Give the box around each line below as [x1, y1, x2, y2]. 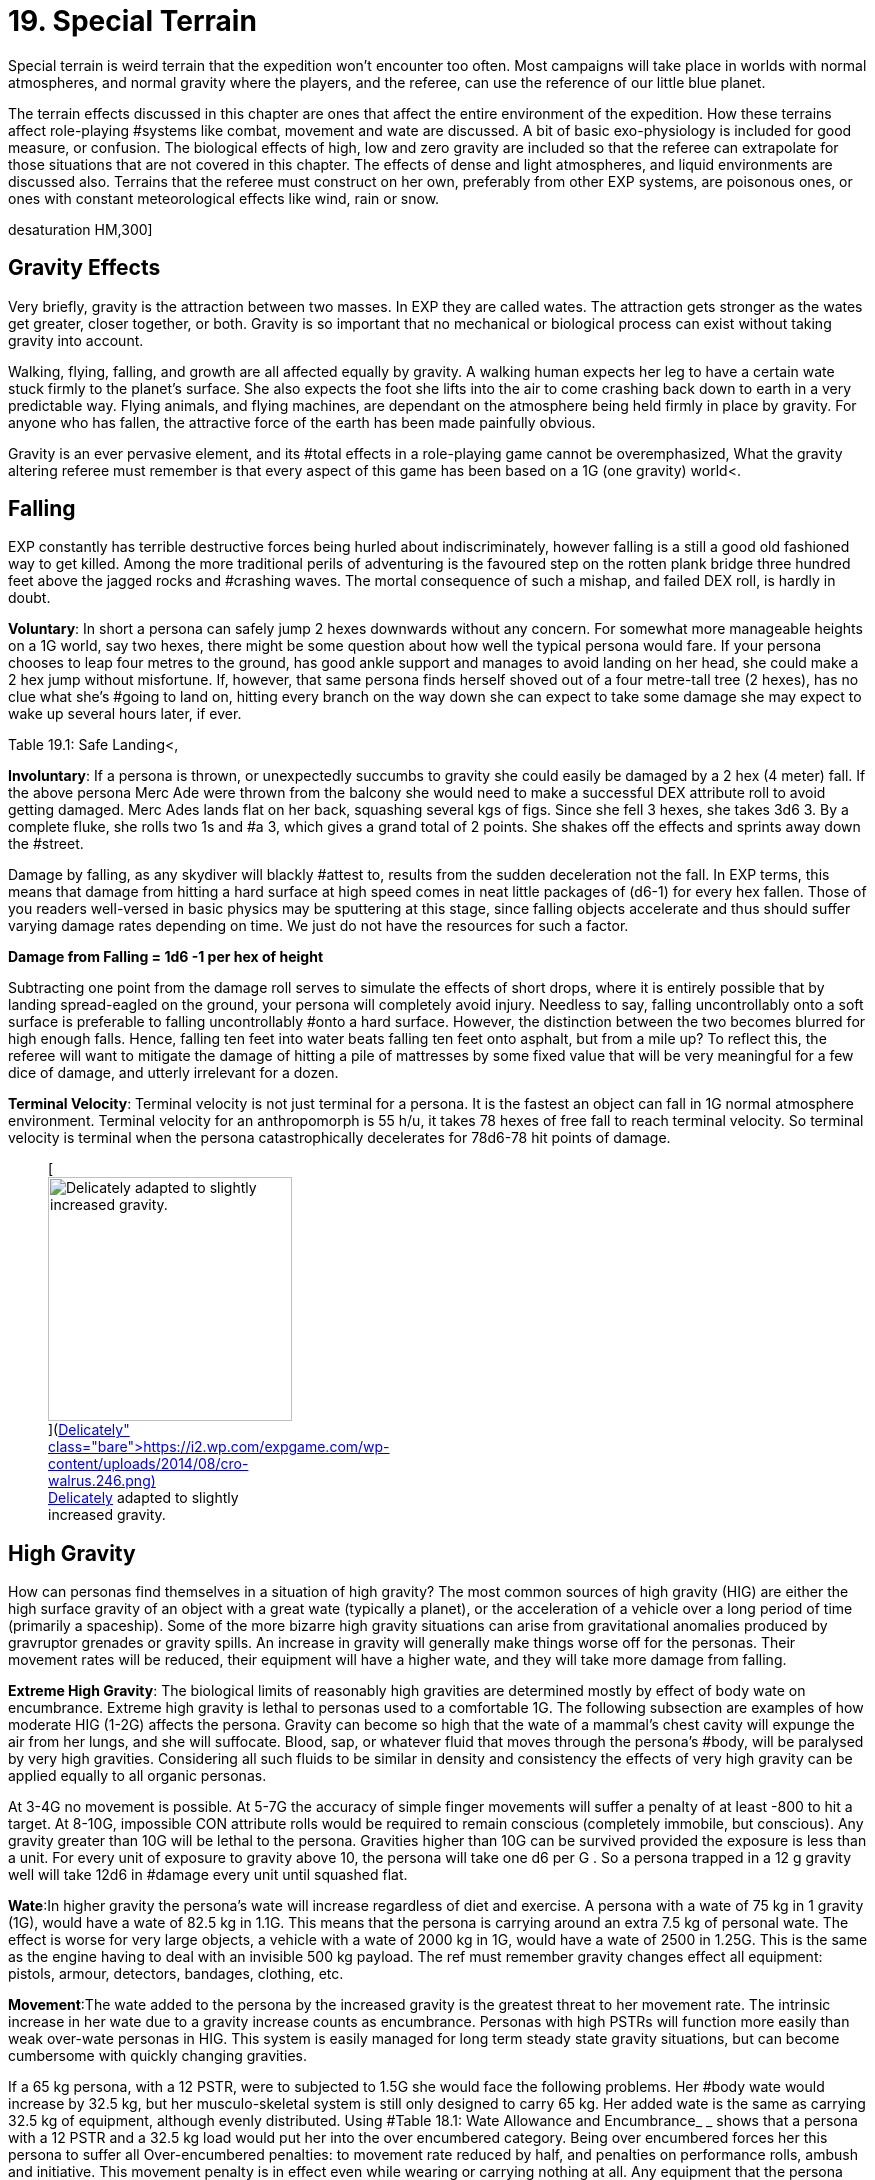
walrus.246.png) [48, 1472, 156, 1490]
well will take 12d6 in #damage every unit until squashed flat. [8, 1866, 408, 1884]
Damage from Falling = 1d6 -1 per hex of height [8, 948, 324, 966]
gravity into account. [8, 331, 144, 349]
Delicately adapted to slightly [48, 1489, 239, 1507]
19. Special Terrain [8, 4, 257, 38]
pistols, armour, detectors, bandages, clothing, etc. [8, 1965, 344, 1983]
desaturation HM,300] [8, 220, 153, 238]
